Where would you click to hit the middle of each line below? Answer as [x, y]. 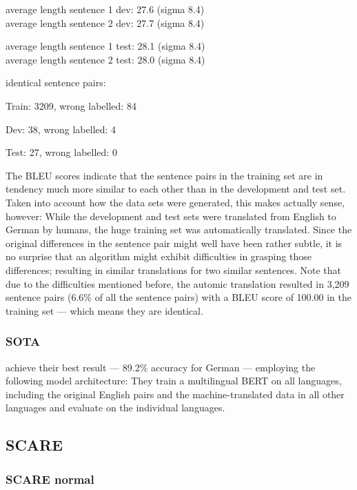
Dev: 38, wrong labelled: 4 [61, 129]
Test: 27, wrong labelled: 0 [61, 152]
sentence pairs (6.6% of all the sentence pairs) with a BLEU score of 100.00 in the [178, 297]
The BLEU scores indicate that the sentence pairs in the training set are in [164, 175]
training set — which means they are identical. [104, 310]
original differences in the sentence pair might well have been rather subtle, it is [174, 243]
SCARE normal [50, 479]
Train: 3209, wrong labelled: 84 [71, 105]
